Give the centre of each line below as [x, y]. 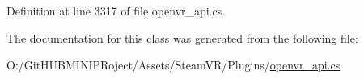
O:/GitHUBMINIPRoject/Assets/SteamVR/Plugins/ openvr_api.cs [174, 65]
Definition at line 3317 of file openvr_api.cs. [116, 10]
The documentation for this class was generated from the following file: [182, 37]
